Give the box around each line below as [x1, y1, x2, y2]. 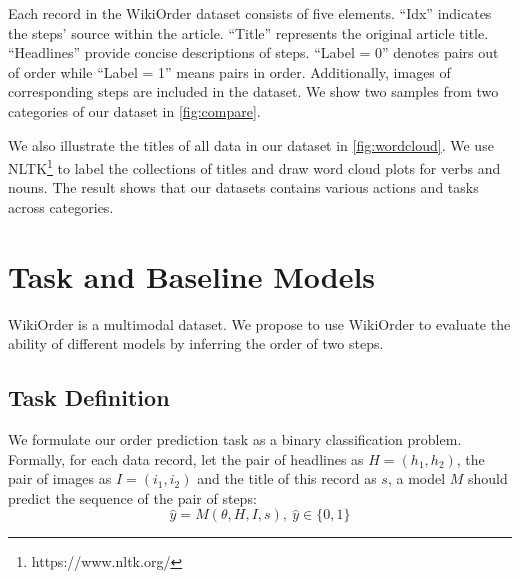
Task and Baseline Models [8, 255, 376, 296]
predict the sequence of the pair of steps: [8, 487, 257, 508]
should [468, 468, 508, 489]
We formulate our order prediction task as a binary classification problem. [8, 429, 462, 450]
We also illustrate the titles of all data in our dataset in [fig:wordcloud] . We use [8, 134, 494, 155]
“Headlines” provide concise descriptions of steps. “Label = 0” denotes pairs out [8, 42, 499, 63]
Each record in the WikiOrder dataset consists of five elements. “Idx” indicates [8, 3, 492, 23]
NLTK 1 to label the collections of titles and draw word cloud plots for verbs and [8, 155, 501, 178]
